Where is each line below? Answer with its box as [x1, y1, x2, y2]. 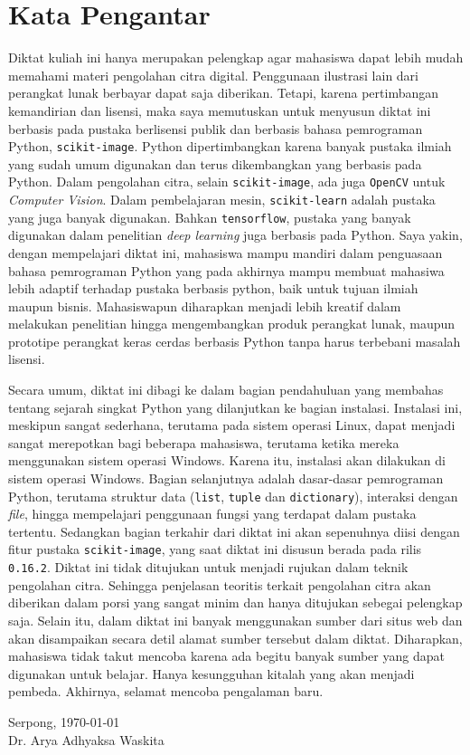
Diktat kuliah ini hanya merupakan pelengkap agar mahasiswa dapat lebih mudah [8, 48, 464, 67]
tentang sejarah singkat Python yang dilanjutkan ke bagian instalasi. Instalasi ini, [8, 397, 463, 416]
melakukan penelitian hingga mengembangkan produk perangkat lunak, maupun [8, 314, 456, 333]
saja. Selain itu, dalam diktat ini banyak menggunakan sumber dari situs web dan [8, 610, 463, 629]
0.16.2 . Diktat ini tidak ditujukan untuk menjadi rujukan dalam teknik [8, 558, 409, 577]
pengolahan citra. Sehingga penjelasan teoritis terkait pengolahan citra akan [8, 575, 431, 594]
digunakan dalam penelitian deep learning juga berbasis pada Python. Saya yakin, [8, 225, 463, 244]
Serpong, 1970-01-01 [8, 712, 120, 731]
